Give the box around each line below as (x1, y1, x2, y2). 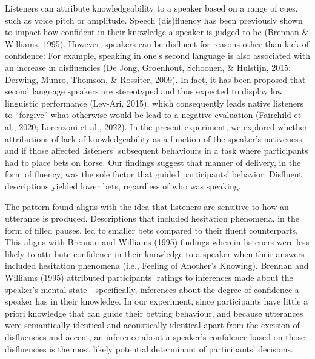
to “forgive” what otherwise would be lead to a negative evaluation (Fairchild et (5, 108, 302, 121)
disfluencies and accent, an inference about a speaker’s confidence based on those (5, 331, 305, 343)
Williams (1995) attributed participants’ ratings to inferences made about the (5, 271, 293, 284)
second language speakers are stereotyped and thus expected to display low (5, 85, 283, 97)
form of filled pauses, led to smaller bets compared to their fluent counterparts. (5, 223, 299, 236)
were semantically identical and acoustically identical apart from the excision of (5, 318, 300, 331)
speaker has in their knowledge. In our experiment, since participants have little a (5, 295, 308, 308)
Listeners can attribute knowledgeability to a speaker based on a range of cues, (5, 2, 298, 14)
